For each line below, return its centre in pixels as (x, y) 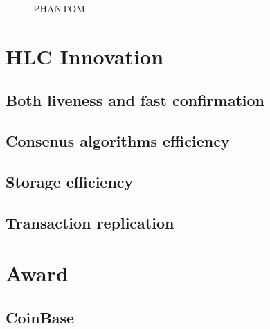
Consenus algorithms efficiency (118, 141)
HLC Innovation (85, 56)
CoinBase (40, 317)
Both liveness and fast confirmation (135, 100)
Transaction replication (90, 222)
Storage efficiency (70, 181)
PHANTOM (59, 8)
